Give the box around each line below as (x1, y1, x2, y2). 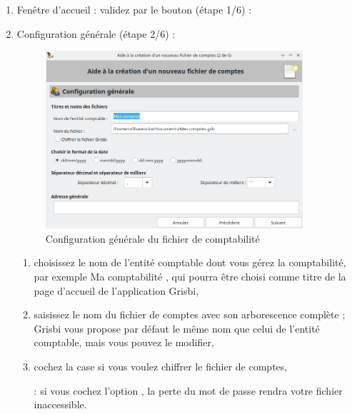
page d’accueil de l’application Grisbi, (34, 283, 199, 298)
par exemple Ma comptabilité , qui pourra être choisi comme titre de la (34, 268, 346, 283)
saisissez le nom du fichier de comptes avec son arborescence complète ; (34, 307, 346, 322)
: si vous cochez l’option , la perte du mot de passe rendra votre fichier (34, 383, 343, 398)
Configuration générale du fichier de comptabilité (45, 231, 260, 246)
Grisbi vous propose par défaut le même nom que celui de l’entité (34, 320, 320, 335)
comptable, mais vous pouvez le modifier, (34, 335, 214, 350)
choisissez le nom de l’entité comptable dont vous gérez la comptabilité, (34, 255, 346, 270)
